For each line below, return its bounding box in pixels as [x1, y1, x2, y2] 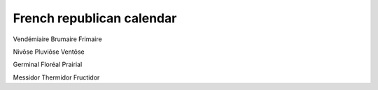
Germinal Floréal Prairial [13, 60, 83, 69]
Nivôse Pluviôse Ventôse [13, 47, 85, 56]
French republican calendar [13, 10, 177, 26]
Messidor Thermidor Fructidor [13, 73, 100, 82]
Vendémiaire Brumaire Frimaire [13, 35, 102, 43]
